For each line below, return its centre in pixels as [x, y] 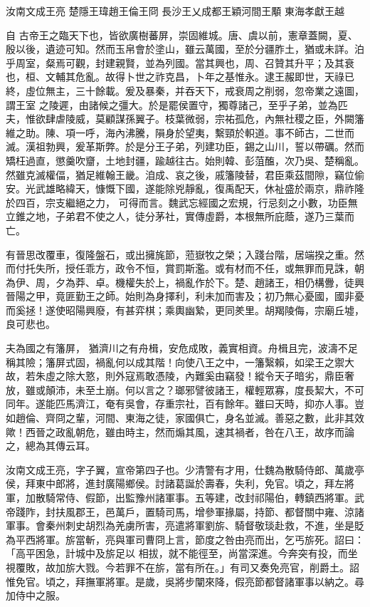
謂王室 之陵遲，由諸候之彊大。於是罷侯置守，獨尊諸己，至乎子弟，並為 [172, 104]
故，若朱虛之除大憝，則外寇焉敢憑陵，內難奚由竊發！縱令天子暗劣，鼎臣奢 [180, 376]
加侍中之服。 [36, 595]
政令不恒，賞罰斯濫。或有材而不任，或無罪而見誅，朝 [239, 268]
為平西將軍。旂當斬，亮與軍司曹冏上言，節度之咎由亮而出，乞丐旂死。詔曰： [185, 539]
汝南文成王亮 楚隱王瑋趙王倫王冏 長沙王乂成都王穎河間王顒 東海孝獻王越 [175, 11]
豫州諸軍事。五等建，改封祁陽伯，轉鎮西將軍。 [244, 497]
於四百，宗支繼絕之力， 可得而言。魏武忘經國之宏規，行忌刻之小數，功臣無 [182, 202]
